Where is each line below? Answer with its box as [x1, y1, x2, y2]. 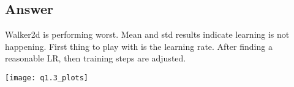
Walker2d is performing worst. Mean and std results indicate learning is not [5, 28, 290, 41]
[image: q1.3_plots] [5, 73, 89, 82]
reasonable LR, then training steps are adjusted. [5, 52, 186, 64]
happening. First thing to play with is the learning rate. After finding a [5, 40, 273, 52]
